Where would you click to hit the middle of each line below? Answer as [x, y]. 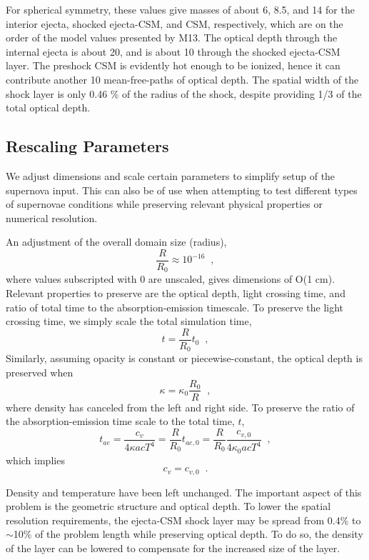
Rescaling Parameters [87, 146]
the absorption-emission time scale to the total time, [120, 421]
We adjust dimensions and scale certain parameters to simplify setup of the [171, 175]
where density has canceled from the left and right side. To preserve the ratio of [180, 407]
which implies [35, 460]
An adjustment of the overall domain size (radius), [116, 242]
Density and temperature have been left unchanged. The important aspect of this [184, 492]
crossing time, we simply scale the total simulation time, [129, 321]
